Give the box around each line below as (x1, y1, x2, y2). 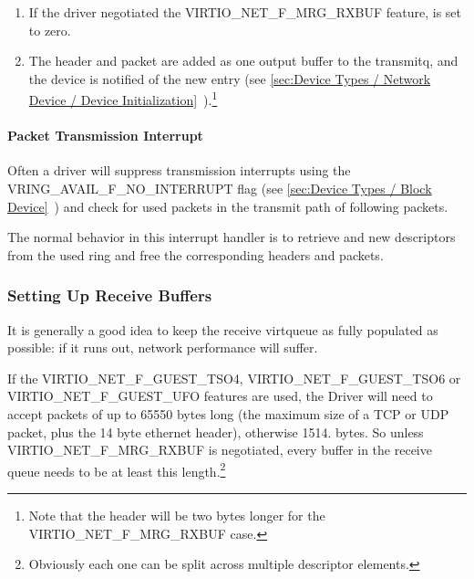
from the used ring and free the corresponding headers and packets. (7, 245, 384, 264)
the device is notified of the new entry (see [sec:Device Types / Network (28, 68, 431, 88)
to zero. (28, 20, 71, 39)
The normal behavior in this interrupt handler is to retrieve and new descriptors (7, 227, 456, 247)
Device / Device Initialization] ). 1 (28, 88, 218, 110)
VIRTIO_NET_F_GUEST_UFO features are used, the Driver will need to (7, 386, 433, 405)
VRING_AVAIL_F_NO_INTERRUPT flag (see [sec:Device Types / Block (7, 179, 432, 198)
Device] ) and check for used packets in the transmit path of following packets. (7, 196, 448, 216)
